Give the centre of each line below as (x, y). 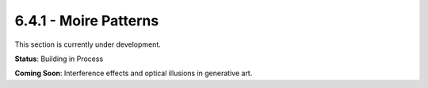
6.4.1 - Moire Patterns (87, 21)
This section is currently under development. (88, 44)
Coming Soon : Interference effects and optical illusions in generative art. (134, 73)
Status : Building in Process (59, 59)
